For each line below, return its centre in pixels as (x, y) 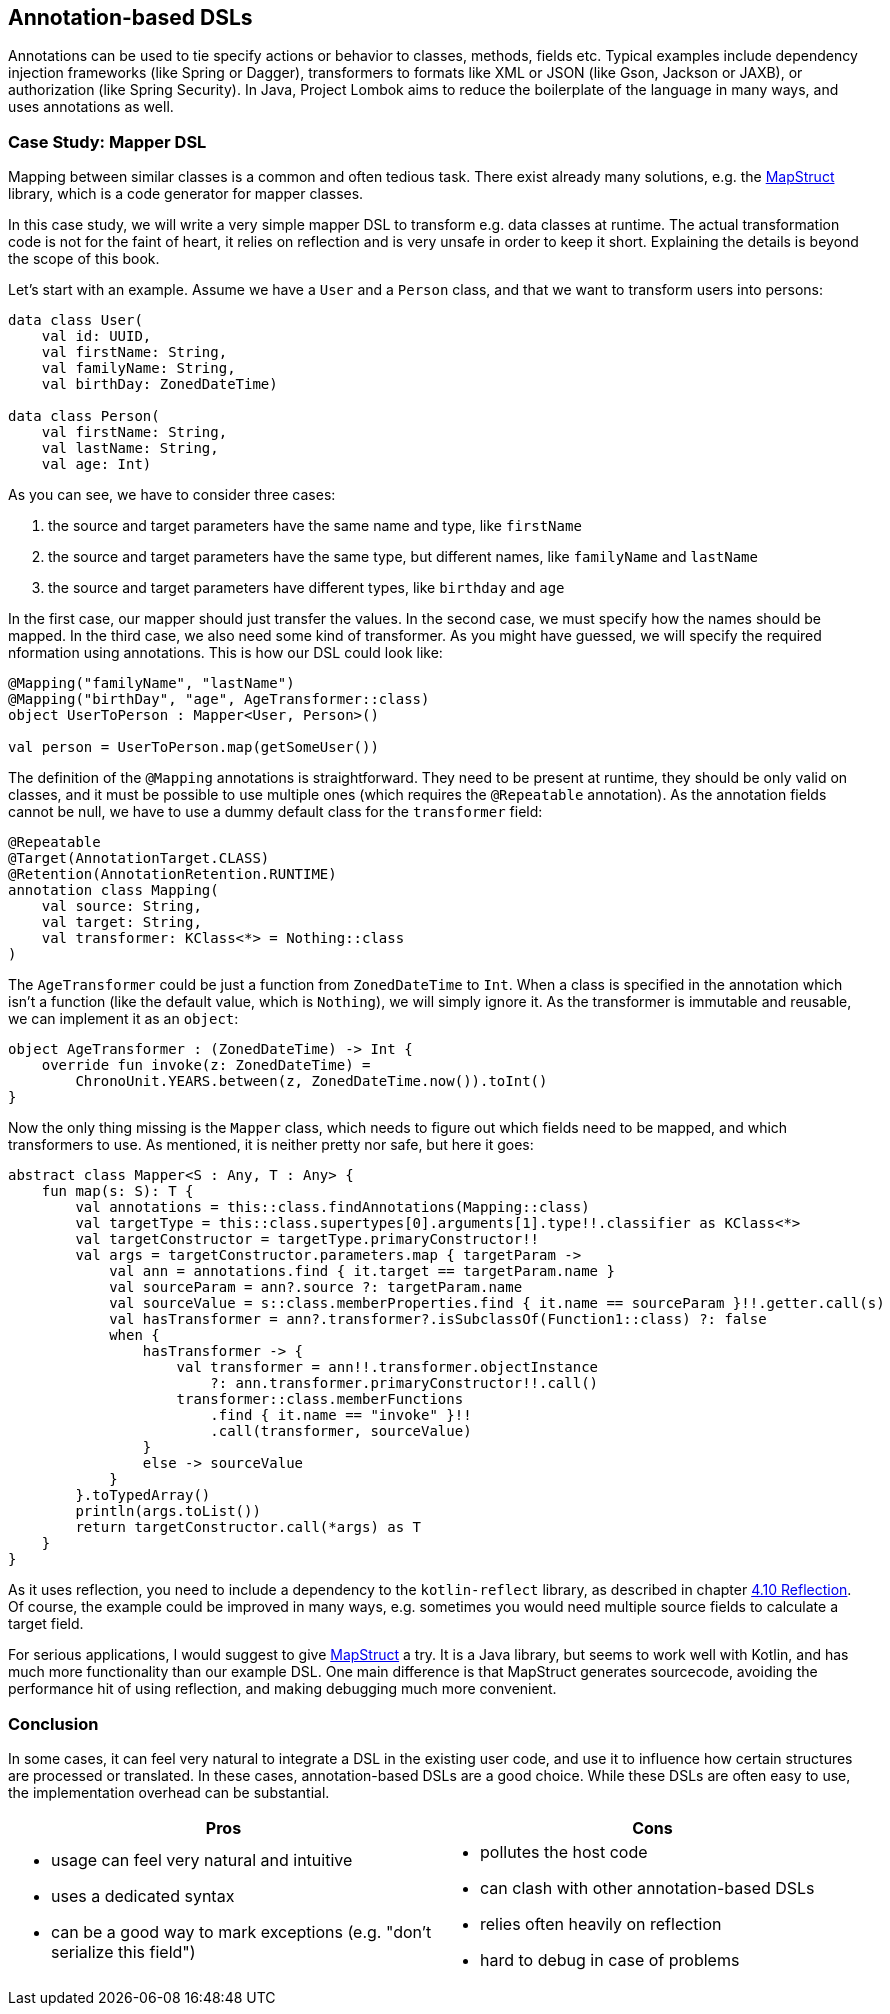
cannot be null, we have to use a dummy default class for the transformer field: (275, 812)
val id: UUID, (96, 336)
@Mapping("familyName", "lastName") (151, 683)
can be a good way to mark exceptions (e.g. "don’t (241, 1931)
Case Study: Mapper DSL (107, 141)
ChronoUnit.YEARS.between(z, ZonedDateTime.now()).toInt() (311, 1081)
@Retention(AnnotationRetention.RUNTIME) (172, 874)
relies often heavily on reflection (601, 1923)
